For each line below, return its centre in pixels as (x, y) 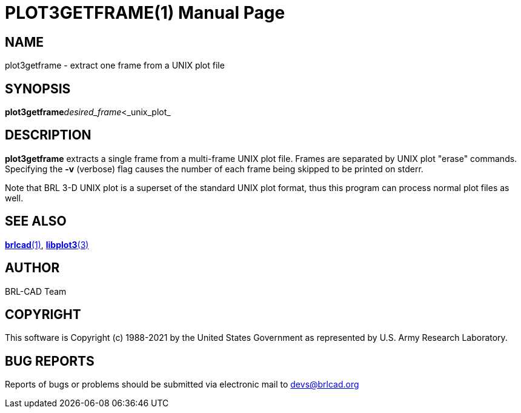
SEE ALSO (36, 221)
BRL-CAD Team (36, 291)
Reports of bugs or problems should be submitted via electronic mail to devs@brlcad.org (182, 384)
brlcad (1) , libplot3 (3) (47, 244)
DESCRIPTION (48, 135)
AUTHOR (32, 268)
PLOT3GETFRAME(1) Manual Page (145, 13)
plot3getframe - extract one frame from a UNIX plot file (115, 65)
